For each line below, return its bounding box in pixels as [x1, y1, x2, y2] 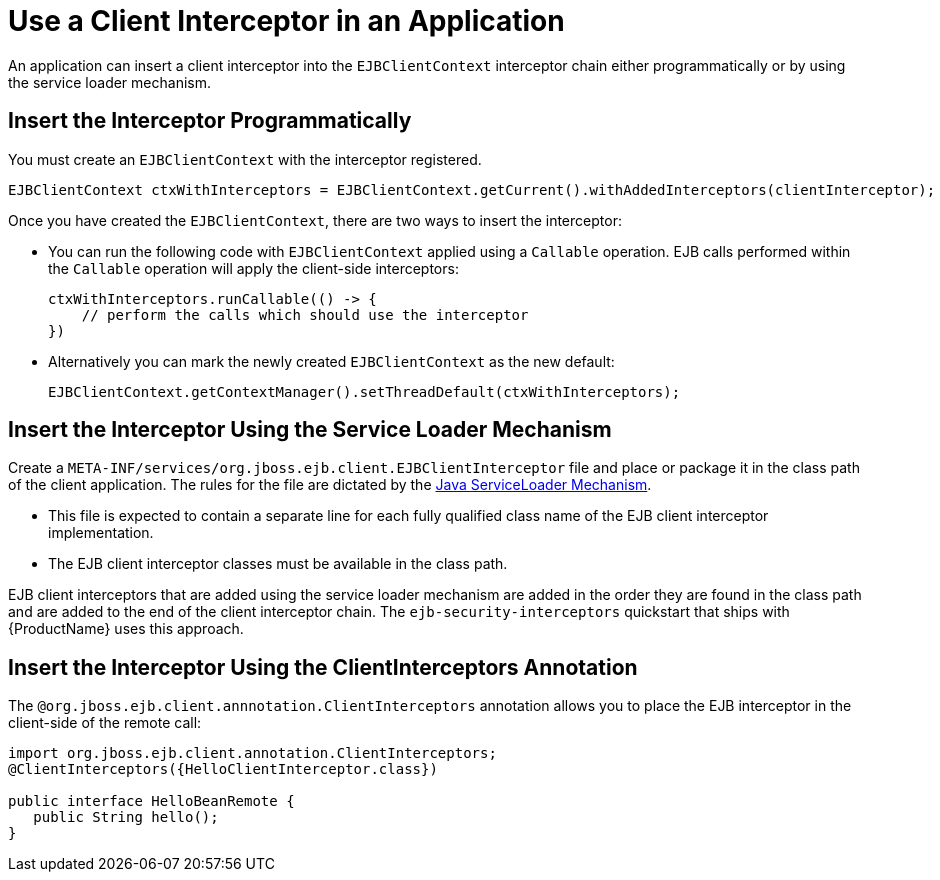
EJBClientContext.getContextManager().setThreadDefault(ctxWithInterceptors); [48, 383, 681, 400]
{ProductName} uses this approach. [8, 620, 244, 638]
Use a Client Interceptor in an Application [8, 4, 565, 38]
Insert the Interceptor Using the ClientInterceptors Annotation [8, 654, 638, 680]
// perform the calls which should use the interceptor [81, 306, 529, 323]
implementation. [48, 524, 154, 542]
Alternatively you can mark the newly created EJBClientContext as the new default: [48, 352, 615, 370]
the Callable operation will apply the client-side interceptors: [48, 259, 459, 277]
